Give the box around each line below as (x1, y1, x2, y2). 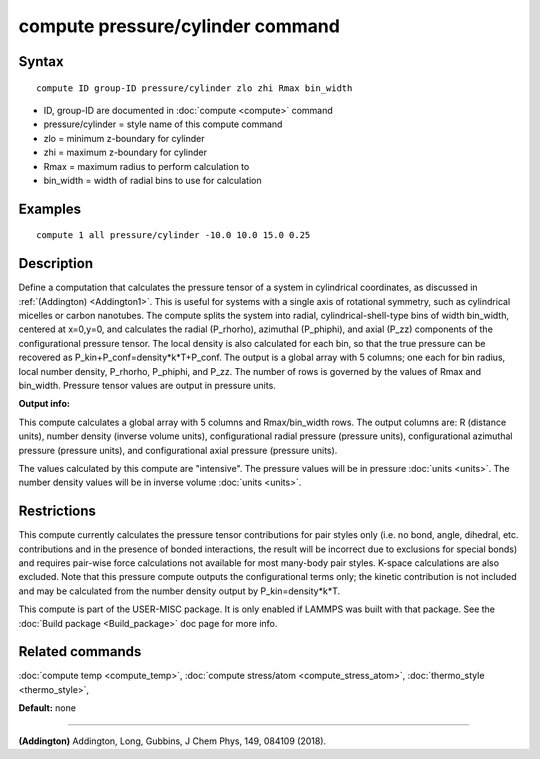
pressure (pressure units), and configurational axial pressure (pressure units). (18, 444, 338, 456)
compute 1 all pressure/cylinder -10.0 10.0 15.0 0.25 (36, 230, 311, 241)
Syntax (18, 53, 64, 70)
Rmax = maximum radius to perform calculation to (43, 160, 250, 172)
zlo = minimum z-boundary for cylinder (43, 132, 205, 144)
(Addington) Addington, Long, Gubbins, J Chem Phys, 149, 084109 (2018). (18, 735, 327, 747)
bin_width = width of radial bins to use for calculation (43, 174, 262, 186)
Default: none (18, 702, 77, 714)
